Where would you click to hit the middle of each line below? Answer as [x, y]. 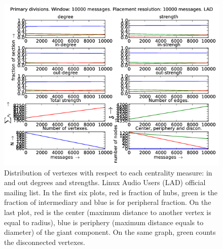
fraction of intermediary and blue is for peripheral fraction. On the [108, 202]
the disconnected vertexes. [45, 242]
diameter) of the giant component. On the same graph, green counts [110, 232]
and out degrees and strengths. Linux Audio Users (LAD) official [105, 182]
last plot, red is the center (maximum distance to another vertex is [108, 212]
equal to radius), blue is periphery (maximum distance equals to [104, 222]
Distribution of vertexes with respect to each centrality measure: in [108, 172]
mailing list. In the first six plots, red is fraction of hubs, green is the [111, 192]
